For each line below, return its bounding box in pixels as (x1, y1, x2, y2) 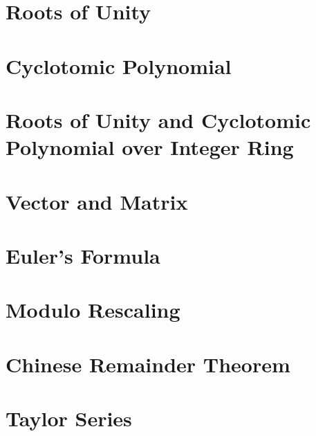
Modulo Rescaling (6, 296, 180, 324)
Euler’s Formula (6, 241, 160, 269)
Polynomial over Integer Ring (6, 133, 294, 161)
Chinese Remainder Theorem (6, 349, 290, 378)
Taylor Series (6, 404, 132, 432)
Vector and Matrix (6, 187, 188, 215)
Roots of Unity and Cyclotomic (6, 105, 311, 134)
